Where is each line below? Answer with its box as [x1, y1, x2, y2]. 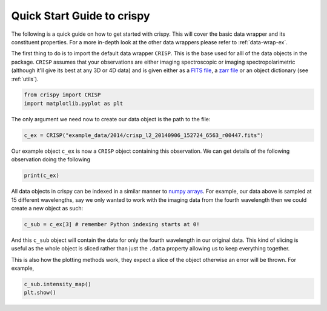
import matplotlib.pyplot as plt [24, 100, 124, 107]
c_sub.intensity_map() [24, 281, 91, 288]
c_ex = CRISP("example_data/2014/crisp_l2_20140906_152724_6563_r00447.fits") [24, 132, 263, 139]
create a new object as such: [11, 204, 84, 212]
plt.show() [24, 289, 56, 296]
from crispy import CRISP [24, 92, 101, 98]
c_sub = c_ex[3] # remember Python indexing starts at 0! [24, 221, 200, 227]
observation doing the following [11, 156, 91, 163]
